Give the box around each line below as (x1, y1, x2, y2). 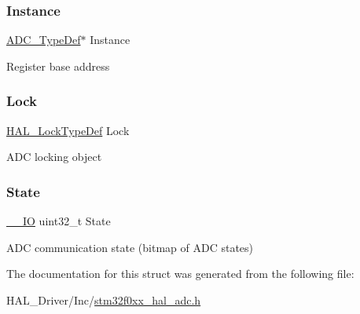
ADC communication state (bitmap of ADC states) (6, 239, 254, 255)
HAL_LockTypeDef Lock (6, 122, 130, 138)
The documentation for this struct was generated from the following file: (6, 265, 354, 282)
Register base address (6, 57, 110, 74)
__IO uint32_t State (6, 213, 111, 229)
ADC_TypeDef (6, 31, 81, 48)
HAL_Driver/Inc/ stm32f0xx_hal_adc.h (6, 291, 201, 308)
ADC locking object (6, 148, 102, 165)
